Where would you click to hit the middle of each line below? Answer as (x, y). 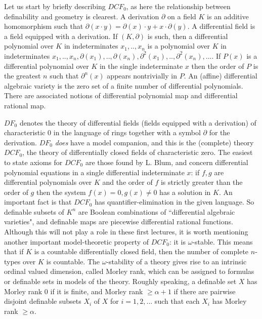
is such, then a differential (188, 36)
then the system (61, 192)
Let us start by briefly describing (55, 6)
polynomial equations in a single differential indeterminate (94, 172)
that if (14, 251)
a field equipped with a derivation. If (61, 36)
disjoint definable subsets (43, 301)
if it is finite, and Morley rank (97, 291)
